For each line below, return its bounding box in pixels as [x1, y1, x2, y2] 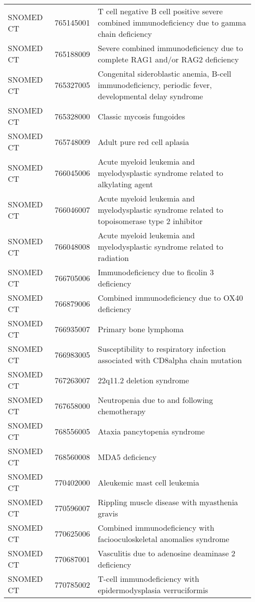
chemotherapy [98, 405, 146, 417]
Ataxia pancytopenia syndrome [98, 425, 205, 437]
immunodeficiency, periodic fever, [98, 79, 212, 90]
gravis [98, 508, 118, 519]
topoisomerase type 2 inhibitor [98, 215, 203, 227]
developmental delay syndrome [98, 90, 203, 102]
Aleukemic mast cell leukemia [98, 476, 200, 488]
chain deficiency [98, 28, 152, 39]
